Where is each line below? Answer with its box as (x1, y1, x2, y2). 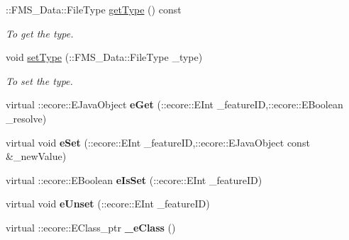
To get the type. (6, 25, 74, 40)
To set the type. (6, 73, 73, 88)
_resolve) (6, 110, 47, 125)
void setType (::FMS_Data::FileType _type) (6, 50, 203, 64)
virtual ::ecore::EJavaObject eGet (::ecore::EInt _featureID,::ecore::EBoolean (6, 97, 343, 112)
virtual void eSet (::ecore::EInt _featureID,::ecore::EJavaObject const (6, 135, 310, 149)
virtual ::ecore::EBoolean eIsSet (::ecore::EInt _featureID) (6, 172, 262, 187)
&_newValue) (6, 149, 67, 164)
